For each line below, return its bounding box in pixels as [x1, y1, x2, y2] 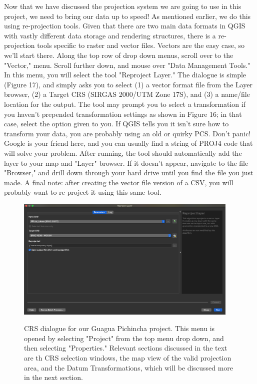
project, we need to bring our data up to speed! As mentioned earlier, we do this [4, 10, 251, 21]
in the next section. [24, 372, 83, 383]
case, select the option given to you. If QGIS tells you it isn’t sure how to [4, 118, 229, 129]
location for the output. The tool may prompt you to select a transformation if [4, 98, 245, 109]
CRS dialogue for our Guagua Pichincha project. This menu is [24, 323, 215, 334]
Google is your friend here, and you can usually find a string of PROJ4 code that [4, 138, 253, 148]
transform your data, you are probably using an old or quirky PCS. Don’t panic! [4, 128, 251, 138]
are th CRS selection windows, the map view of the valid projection [24, 352, 231, 363]
